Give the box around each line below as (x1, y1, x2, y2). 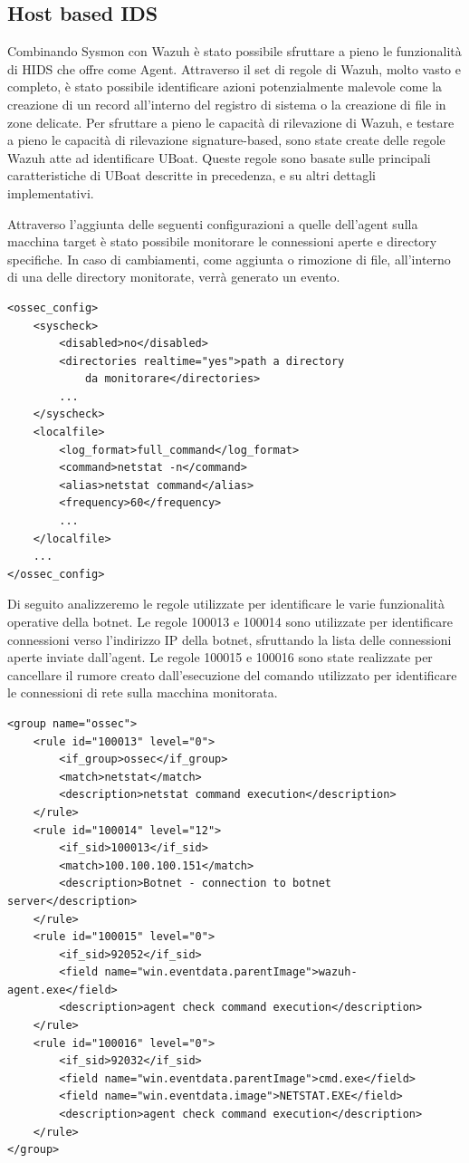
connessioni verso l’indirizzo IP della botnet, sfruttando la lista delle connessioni (7, 630, 452, 649)
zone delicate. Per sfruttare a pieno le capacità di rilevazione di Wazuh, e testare (7, 112, 455, 131)
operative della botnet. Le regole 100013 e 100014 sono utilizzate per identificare (7, 612, 453, 631)
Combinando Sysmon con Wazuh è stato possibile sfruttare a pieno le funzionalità (7, 42, 462, 61)
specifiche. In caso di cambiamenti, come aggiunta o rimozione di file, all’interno (7, 249, 451, 268)
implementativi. (7, 183, 94, 202)
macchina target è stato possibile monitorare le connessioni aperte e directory (7, 232, 437, 251)
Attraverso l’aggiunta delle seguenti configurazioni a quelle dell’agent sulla (7, 214, 418, 233)
